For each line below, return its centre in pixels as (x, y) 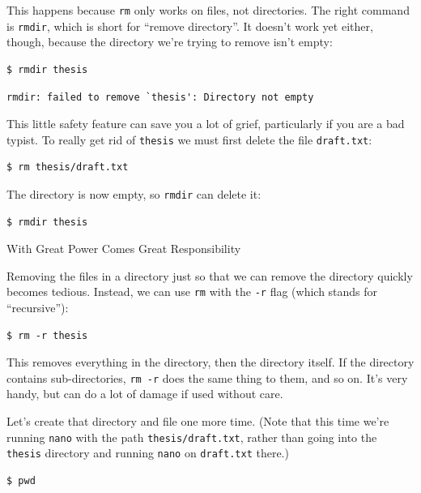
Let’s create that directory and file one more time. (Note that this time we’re (198, 421)
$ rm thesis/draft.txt (68, 167)
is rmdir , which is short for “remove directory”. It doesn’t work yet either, (190, 26)
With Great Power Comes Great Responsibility (124, 249)
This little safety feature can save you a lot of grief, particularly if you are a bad (206, 124)
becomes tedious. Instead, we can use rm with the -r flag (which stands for (192, 292)
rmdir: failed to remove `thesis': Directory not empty (160, 97)
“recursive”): (38, 308)
